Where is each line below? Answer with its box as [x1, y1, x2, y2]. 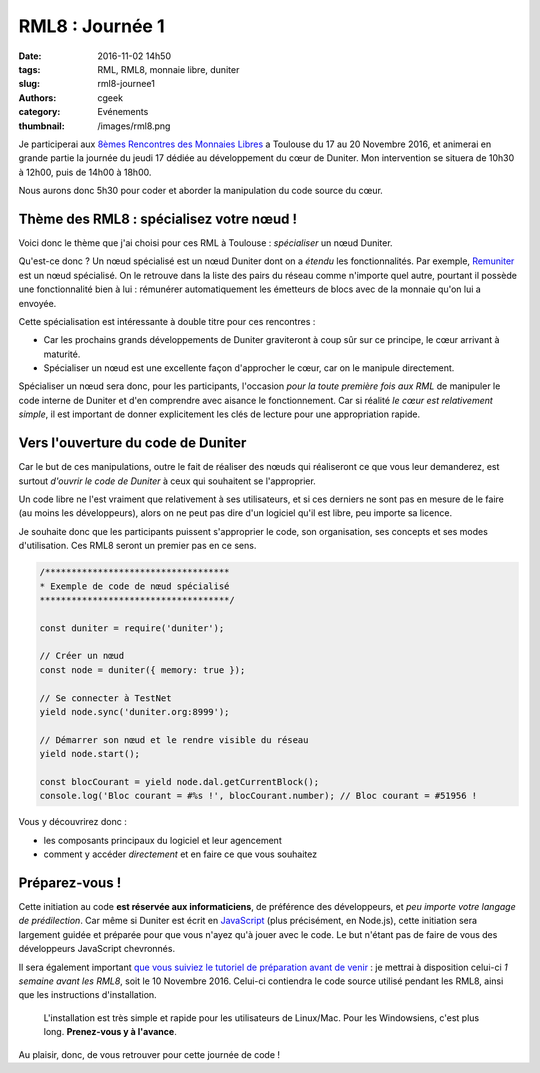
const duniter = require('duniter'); [39, 622, 225, 634]
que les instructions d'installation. [18, 989, 157, 1001]
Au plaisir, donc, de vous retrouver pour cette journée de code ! [18, 1048, 280, 1060]
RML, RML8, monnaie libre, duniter [97, 63, 240, 75]
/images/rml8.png [97, 120, 171, 132]
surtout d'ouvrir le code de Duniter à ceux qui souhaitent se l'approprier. [18, 475, 317, 487]
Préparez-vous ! [18, 874, 122, 891]
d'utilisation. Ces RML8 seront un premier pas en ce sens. [18, 540, 257, 552]
